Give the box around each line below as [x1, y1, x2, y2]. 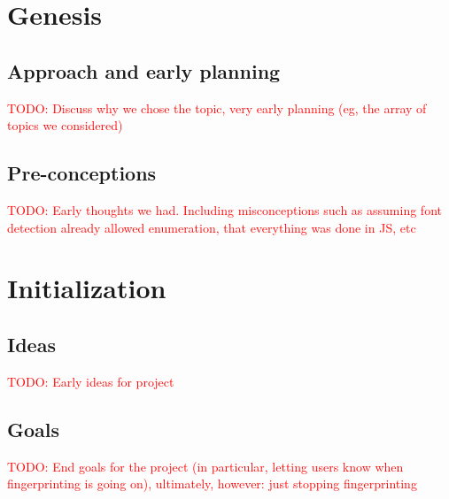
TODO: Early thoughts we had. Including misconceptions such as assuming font [7, 200, 442, 219]
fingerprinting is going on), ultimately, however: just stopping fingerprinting [7, 474, 417, 493]
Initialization [7, 270, 166, 306]
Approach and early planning [7, 57, 281, 84]
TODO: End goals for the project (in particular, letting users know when [7, 457, 404, 475]
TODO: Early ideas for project [7, 372, 174, 390]
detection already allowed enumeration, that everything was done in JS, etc [7, 218, 416, 236]
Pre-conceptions [7, 159, 157, 187]
